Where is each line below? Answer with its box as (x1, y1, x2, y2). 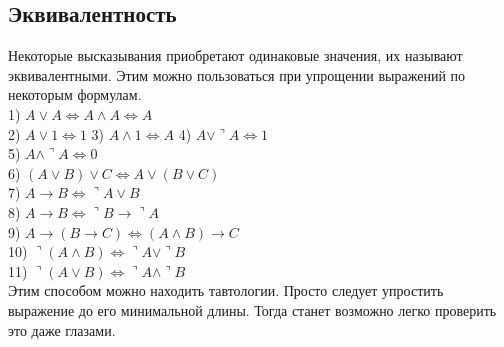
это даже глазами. (8, 319, 116, 340)
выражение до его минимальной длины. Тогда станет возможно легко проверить (8, 299, 497, 320)
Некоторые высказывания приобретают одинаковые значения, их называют (8, 45, 463, 66)
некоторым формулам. (8, 84, 142, 105)
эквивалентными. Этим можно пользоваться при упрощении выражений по (8, 64, 466, 85)
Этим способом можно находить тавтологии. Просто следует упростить (8, 280, 444, 301)
